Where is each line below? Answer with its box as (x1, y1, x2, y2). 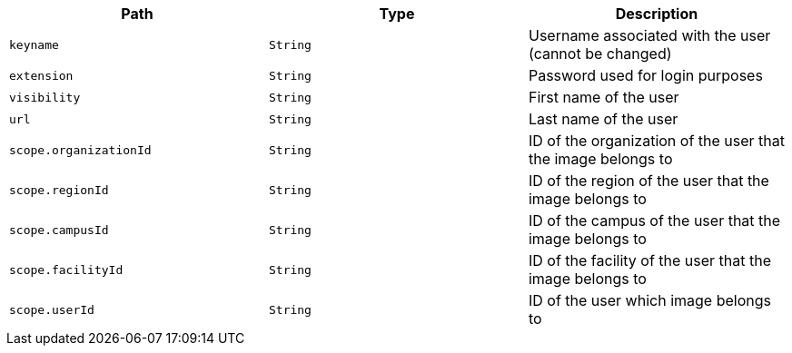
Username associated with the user (528, 26, 771, 44)
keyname (9, 37, 59, 52)
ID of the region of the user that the (528, 172, 769, 190)
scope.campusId (9, 222, 109, 237)
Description (615, 5, 698, 23)
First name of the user (528, 88, 679, 106)
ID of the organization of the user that (528, 132, 786, 150)
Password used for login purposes (528, 66, 763, 84)
